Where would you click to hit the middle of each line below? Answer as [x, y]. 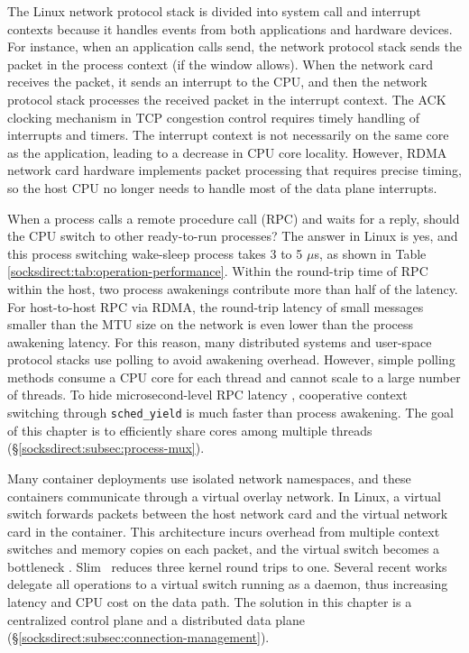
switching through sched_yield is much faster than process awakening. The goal [230, 413]
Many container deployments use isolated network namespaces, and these [209, 478]
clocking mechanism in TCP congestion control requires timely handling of [214, 117]
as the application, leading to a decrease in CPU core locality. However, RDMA [227, 152]
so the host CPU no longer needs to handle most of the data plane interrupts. [222, 187]
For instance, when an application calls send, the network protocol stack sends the [234, 46]
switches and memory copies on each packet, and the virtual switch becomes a [224, 549]
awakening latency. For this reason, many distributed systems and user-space [220, 341]
